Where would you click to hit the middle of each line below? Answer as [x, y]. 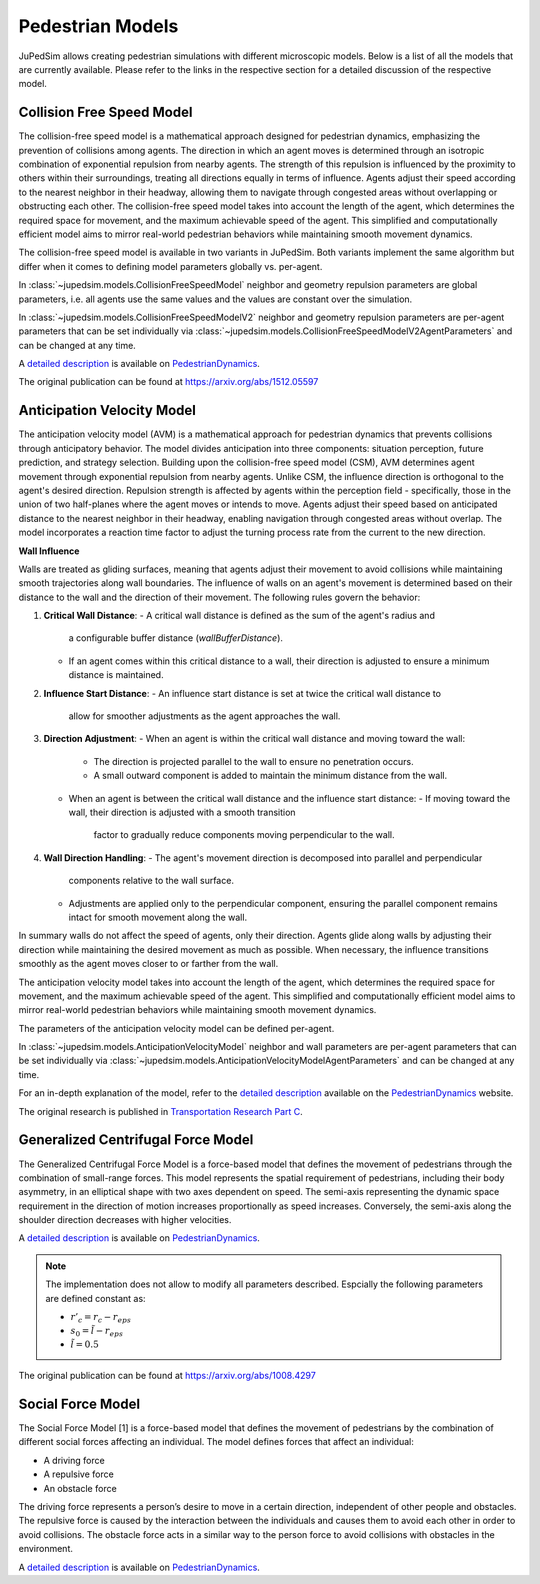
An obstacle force [80, 1488]
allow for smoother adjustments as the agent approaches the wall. [204, 716]
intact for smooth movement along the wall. [158, 917]
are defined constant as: [95, 1298]
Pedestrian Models [98, 26]
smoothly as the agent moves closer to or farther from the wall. [148, 964]
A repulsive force [78, 1474]
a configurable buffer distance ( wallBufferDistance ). [176, 638]
